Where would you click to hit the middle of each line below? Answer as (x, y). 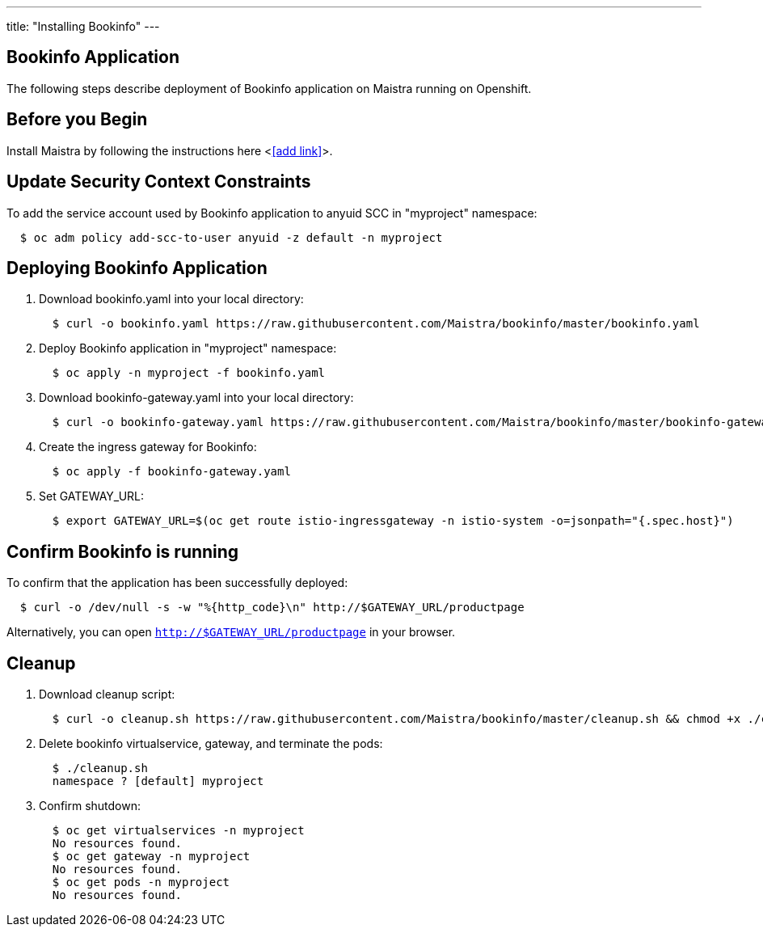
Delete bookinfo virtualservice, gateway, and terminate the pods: (211, 744)
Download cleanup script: (107, 694)
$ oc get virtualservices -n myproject (178, 831)
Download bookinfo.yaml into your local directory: (171, 299)
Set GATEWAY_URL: (92, 496)
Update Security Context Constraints (159, 182)
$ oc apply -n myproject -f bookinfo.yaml (189, 373)
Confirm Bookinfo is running (123, 551)
